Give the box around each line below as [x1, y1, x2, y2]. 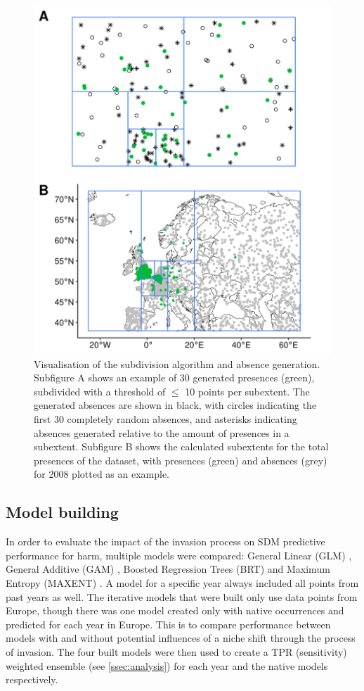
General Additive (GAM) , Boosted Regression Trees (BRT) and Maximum [6, 562, 330, 576]
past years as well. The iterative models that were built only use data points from [6, 589, 358, 604]
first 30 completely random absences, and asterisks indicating [34, 412, 297, 426]
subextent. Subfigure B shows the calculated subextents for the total [34, 439, 329, 454]
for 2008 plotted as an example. [34, 467, 170, 481]
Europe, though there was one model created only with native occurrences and [6, 603, 344, 618]
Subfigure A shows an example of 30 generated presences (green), [34, 370, 315, 385]
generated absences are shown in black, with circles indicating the [34, 398, 317, 412]
